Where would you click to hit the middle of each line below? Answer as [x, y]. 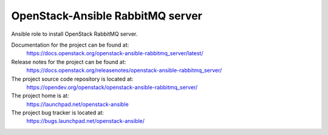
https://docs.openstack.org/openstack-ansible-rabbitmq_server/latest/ [115, 53]
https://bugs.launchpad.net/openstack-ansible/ [86, 121]
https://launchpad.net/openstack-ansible [77, 104]
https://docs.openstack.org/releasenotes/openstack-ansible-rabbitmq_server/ [124, 70]
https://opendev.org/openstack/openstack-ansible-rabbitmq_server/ [112, 87]
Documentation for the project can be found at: [70, 45]
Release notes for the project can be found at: [69, 62]
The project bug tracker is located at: [58, 113]
